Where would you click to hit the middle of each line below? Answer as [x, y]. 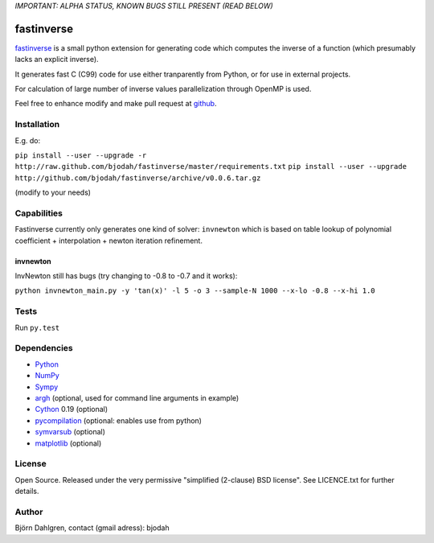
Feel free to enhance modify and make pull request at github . [116, 104]
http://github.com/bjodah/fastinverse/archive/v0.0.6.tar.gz [138, 178]
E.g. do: [28, 140]
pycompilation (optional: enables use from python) [119, 420]
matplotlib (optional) [68, 443]
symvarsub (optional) [70, 432]
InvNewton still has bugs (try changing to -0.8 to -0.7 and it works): [126, 276]
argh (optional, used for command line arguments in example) [137, 397]
